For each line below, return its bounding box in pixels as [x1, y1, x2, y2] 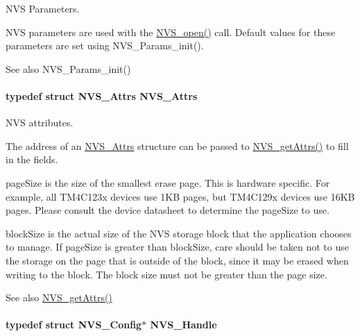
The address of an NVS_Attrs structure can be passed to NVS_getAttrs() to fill [6, 138, 349, 153]
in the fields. [6, 152, 58, 167]
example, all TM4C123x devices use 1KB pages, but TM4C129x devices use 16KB [6, 189, 355, 203]
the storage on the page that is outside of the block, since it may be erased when [6, 253, 349, 267]
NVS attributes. [6, 115, 74, 130]
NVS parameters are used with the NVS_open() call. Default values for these [6, 24, 336, 39]
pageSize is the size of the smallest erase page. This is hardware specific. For [6, 175, 330, 190]
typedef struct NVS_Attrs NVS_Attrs [6, 88, 198, 103]
